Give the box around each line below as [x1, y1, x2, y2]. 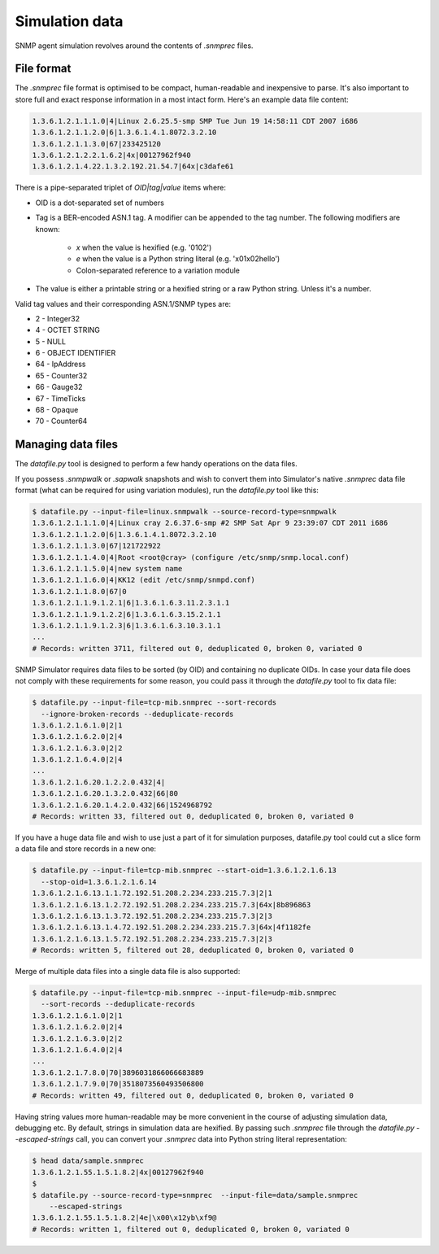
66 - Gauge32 [35, 382, 83, 392]
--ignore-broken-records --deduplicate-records [41, 709, 234, 719]
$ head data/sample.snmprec [32, 1156, 144, 1165]
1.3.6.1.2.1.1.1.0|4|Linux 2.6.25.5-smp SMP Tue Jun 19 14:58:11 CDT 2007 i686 [32, 116, 359, 125]
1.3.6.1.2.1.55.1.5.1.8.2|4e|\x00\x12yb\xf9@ [32, 1213, 217, 1222]
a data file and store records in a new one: [15, 844, 157, 854]
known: [35, 224, 60, 234]
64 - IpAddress [35, 359, 86, 369]
